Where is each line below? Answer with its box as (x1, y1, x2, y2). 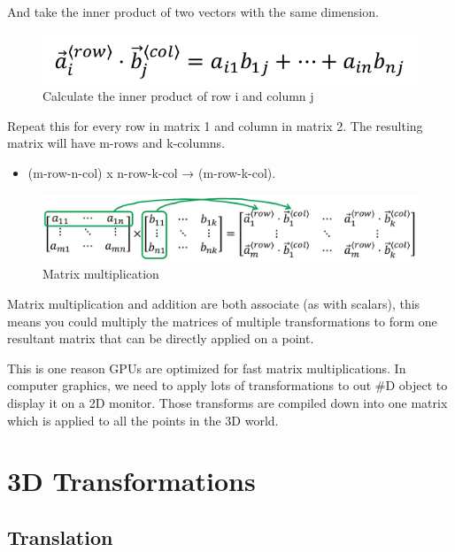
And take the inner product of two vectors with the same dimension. (7, 3, 379, 20)
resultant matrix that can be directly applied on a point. (7, 329, 314, 348)
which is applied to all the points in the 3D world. (7, 410, 279, 429)
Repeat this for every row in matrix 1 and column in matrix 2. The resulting (7, 116, 423, 134)
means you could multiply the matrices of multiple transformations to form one (7, 311, 437, 330)
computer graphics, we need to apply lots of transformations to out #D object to (7, 376, 448, 395)
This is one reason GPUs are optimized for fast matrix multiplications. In (7, 358, 406, 377)
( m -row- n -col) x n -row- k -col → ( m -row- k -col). (27, 163, 276, 181)
